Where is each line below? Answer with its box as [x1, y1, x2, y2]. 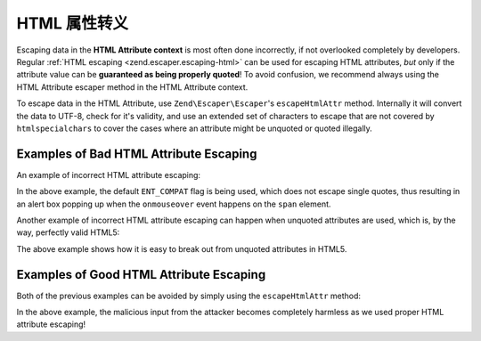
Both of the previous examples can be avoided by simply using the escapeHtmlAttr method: [16, 290, 361, 301]
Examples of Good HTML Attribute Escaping [16, 267, 266, 282]
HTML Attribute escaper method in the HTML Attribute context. [16, 81, 249, 93]
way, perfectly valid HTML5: [16, 227, 120, 238]
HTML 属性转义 [16, 13, 129, 33]
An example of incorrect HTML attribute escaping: [16, 169, 200, 180]
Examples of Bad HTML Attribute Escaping [16, 146, 257, 161]
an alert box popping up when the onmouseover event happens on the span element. [16, 199, 331, 209]
